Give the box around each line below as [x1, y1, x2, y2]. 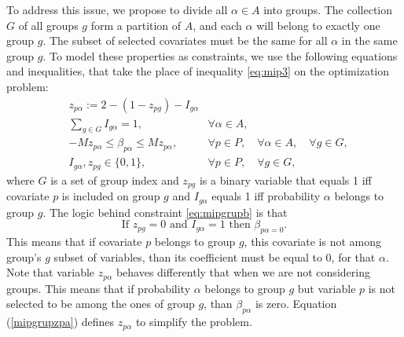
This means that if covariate [6, 233, 142, 250]
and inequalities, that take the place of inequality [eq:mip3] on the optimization [6, 63, 390, 79]
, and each [193, 16, 242, 33]
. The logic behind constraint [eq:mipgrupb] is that [42, 203, 288, 220]
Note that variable [6, 264, 95, 280]
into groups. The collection [263, 2, 393, 17]
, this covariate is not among [244, 233, 381, 250]
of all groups [18, 16, 79, 33]
